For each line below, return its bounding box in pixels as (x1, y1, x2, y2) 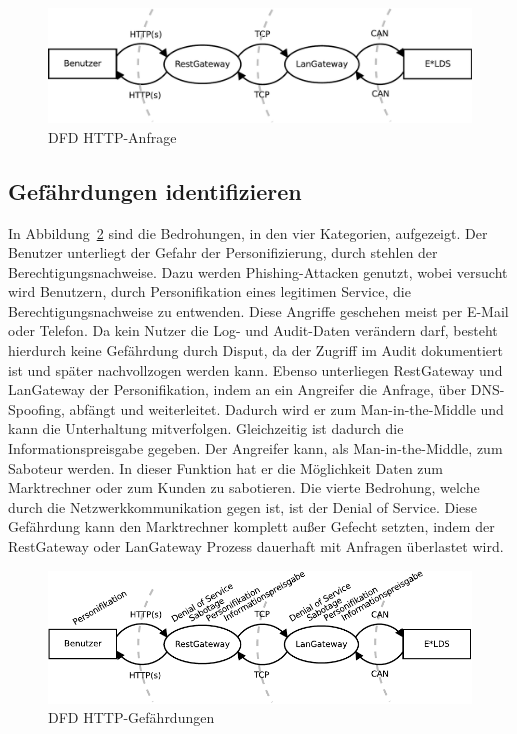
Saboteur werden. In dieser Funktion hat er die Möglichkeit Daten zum (8, 457, 444, 478)
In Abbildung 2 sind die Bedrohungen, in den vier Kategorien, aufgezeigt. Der (8, 222, 488, 243)
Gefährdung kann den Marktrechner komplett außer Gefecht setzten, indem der (8, 516, 495, 537)
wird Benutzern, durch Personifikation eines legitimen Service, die (8, 281, 411, 302)
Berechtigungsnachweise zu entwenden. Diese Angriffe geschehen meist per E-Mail (8, 300, 509, 321)
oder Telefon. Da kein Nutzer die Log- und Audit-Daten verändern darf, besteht (8, 320, 498, 341)
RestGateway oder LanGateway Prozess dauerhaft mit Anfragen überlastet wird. (8, 536, 504, 556)
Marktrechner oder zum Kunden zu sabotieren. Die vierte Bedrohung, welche (8, 477, 480, 498)
